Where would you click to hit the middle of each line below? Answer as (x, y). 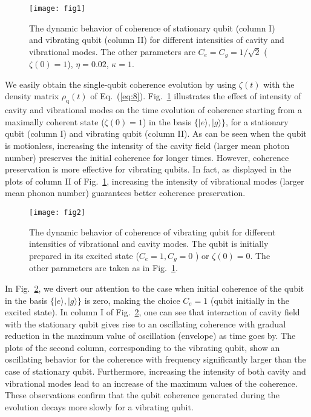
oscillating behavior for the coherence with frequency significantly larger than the (155, 359)
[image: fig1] (57, 8)
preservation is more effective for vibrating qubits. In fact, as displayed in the (148, 169)
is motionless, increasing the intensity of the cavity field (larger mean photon (147, 146)
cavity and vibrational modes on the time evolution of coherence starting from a (154, 110)
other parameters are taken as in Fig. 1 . (103, 268)
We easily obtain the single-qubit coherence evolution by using (121, 84)
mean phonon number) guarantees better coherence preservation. (125, 193)
